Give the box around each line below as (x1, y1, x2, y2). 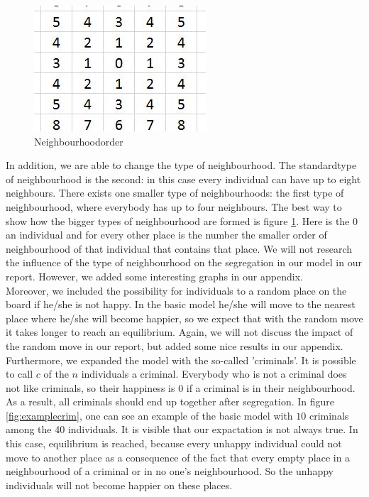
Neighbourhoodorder (34, 133, 123, 148)
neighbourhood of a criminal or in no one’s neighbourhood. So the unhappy (6, 464, 334, 479)
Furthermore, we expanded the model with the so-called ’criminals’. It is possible (6, 352, 356, 367)
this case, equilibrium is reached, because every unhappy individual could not (6, 436, 342, 451)
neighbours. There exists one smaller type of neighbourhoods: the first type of (6, 185, 344, 200)
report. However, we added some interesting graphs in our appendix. (6, 268, 303, 283)
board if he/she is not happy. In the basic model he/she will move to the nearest (6, 297, 356, 312)
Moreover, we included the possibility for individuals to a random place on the (6, 283, 347, 297)
